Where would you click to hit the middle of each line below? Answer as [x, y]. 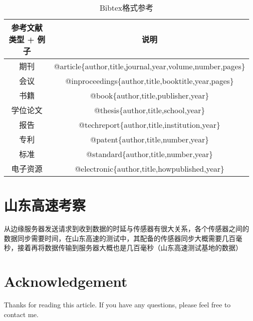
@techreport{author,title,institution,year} [149, 124]
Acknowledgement [66, 281]
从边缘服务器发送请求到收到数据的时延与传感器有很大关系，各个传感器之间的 [126, 229]
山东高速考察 [45, 205]
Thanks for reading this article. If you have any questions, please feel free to [117, 305]
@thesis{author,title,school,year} [150, 110]
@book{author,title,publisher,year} [150, 95]
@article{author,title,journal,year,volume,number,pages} [149, 66]
